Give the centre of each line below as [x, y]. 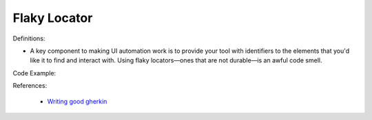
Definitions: [29, 38]
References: [30, 86]
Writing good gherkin [77, 101]
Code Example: [34, 73]
